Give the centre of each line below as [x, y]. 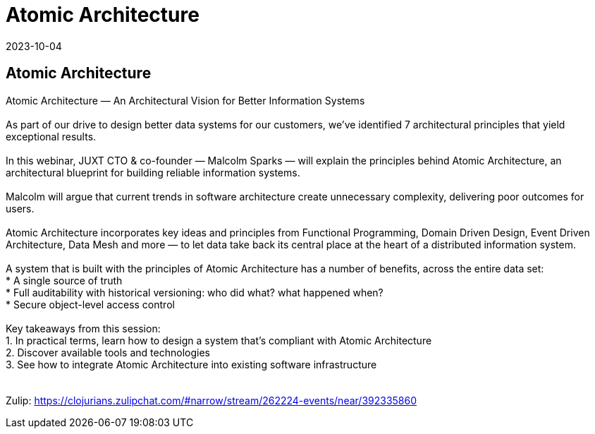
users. [20, 208]
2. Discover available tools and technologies [108, 352]
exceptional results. [51, 136]
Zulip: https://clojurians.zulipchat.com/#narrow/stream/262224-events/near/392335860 [211, 400]
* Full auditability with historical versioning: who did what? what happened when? [195, 292]
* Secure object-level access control [90, 304]
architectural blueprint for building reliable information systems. [153, 172]
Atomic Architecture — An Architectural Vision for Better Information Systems [185, 100]
